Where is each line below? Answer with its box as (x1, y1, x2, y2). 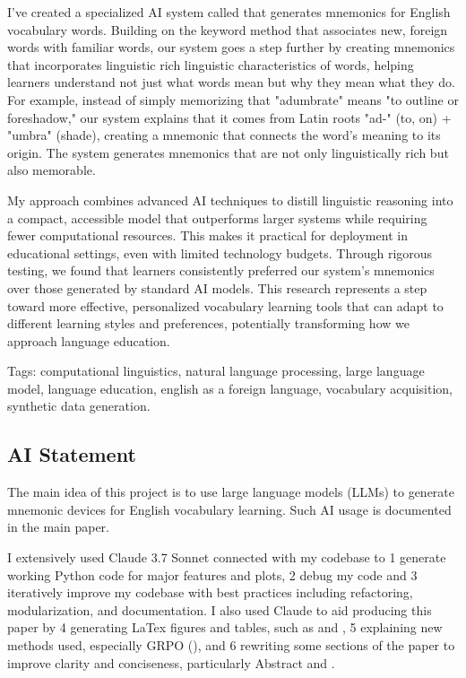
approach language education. (7, 331, 170, 350)
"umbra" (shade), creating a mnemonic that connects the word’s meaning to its (7, 126, 441, 144)
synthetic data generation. (7, 396, 151, 415)
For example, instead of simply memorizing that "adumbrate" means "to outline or (7, 90, 459, 109)
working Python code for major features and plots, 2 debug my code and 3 (7, 565, 418, 584)
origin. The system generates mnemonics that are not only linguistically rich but (7, 143, 449, 161)
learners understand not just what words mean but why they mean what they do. (7, 73, 455, 91)
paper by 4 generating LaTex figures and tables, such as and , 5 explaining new (7, 618, 443, 637)
